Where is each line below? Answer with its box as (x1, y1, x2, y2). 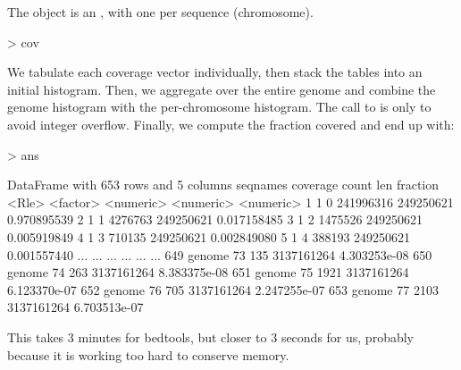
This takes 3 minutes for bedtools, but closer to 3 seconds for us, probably (7, 327, 414, 346)
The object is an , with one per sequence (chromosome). (7, 3, 314, 21)
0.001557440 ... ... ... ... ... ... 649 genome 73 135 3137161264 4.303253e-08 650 (7, 245, 432, 264)
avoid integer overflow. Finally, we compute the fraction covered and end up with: (7, 114, 455, 133)
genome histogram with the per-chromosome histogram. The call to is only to (7, 97, 432, 116)
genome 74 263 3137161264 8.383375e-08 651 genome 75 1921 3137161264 (7, 263, 409, 282)
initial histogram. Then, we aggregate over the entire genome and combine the (7, 80, 436, 98)
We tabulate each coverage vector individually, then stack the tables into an (7, 63, 423, 81)
